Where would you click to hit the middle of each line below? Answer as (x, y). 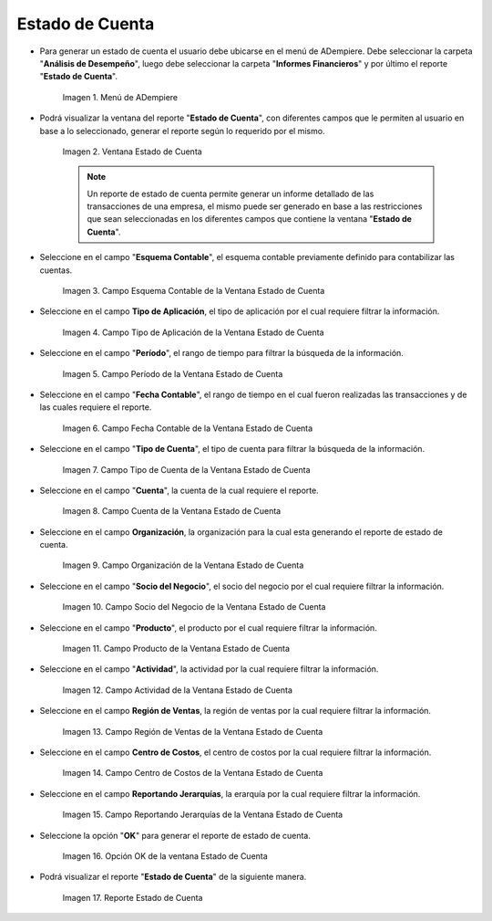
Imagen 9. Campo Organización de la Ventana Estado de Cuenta (183, 565)
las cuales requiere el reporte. (96, 407)
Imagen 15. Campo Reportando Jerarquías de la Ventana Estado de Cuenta (203, 815)
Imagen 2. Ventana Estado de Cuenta (132, 152)
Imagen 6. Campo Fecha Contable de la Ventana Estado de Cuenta (188, 428)
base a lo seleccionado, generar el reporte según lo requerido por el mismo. (182, 131)
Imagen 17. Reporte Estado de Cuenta (133, 897)
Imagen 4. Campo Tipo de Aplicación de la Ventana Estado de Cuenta (193, 332)
